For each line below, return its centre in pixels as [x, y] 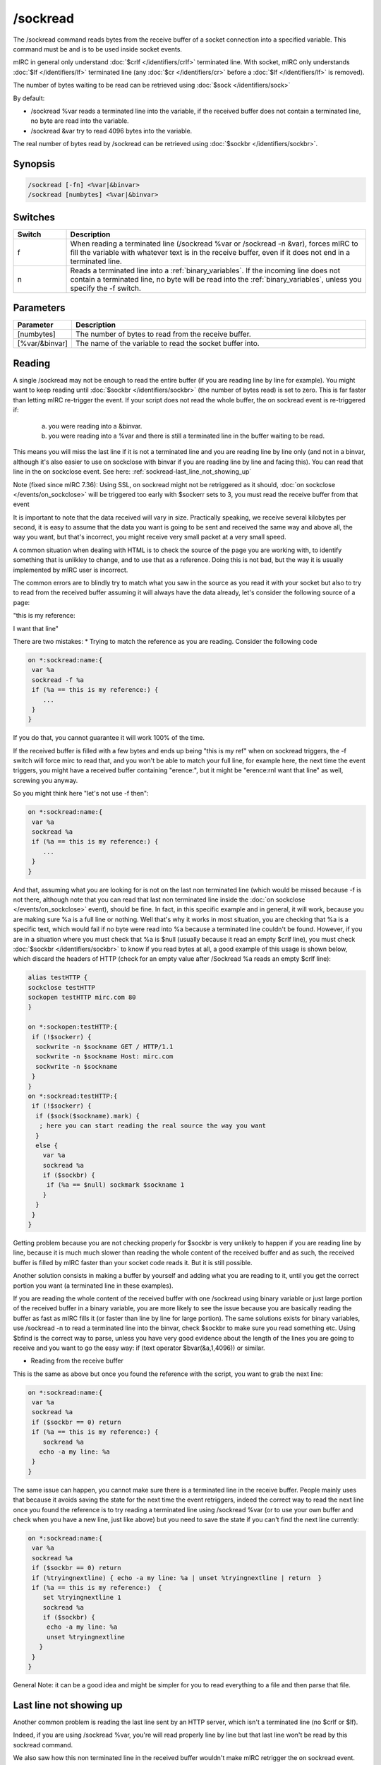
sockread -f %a [58, 680]
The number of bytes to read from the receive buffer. [163, 334]
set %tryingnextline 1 [82, 1598]
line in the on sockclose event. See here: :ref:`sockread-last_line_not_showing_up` [132, 472]
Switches [34, 217]
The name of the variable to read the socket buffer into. [168, 344]
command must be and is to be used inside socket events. [98, 49]
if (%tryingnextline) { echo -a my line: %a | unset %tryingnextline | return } [177, 1578]
